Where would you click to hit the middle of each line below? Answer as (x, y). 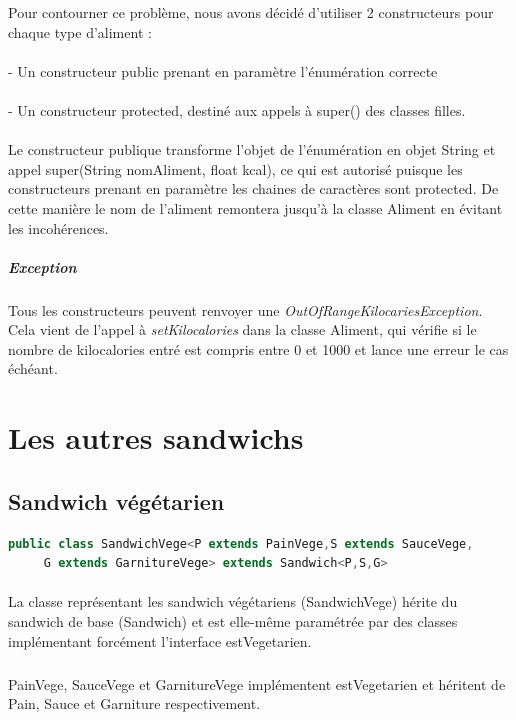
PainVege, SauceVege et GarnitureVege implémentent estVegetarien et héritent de (257, 683)
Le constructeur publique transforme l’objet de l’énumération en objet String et (252, 149)
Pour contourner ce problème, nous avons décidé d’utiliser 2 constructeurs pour (251, 12)
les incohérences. (58, 227)
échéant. (33, 368)
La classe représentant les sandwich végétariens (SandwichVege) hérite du (233, 601)
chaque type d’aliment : (80, 31)
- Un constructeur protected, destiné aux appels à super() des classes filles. (237, 109)
